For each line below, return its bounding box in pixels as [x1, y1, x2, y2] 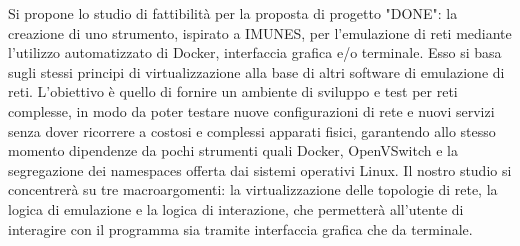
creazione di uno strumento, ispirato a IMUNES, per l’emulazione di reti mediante [8, 22, 512, 43]
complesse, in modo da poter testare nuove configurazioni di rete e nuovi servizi [8, 100, 495, 121]
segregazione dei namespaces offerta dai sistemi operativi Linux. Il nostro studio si [8, 159, 512, 180]
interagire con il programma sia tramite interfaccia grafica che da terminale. [8, 218, 473, 239]
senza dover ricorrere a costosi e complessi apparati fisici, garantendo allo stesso [8, 120, 496, 141]
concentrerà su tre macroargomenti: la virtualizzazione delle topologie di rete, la [8, 179, 498, 200]
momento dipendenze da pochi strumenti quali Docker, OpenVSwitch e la [8, 140, 458, 161]
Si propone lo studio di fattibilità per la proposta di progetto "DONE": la [8, 3, 458, 23]
